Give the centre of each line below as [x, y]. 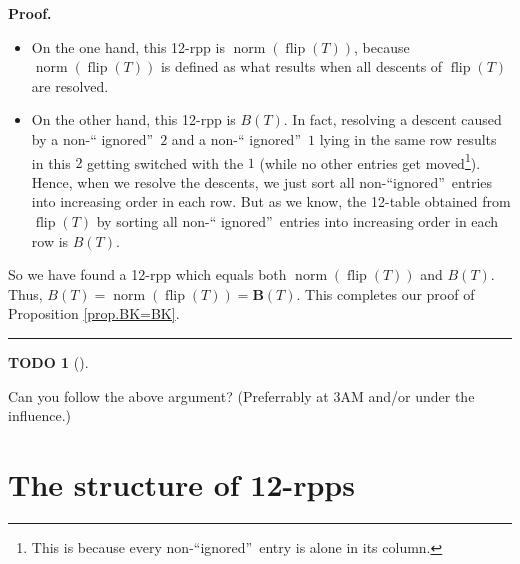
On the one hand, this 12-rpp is [128, 46]
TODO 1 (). [48, 361]
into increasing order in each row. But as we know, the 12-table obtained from [271, 201]
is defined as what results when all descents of [301, 66]
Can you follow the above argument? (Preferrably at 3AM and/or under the [241, 395]
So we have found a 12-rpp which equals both [147, 274]
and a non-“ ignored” [236, 138]
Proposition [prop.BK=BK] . [94, 313]
